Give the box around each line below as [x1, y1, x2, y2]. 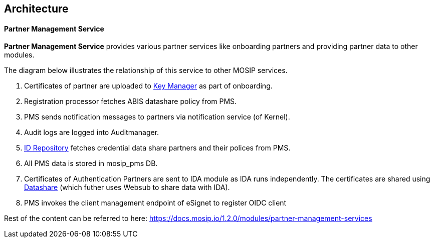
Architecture [4, 2, 69, 15]
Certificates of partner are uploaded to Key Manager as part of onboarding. [24, 81, 273, 90]
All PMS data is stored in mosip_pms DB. [24, 159, 158, 168]
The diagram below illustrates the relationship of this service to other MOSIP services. [4, 66, 288, 75]
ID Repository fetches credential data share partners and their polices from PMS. [24, 143, 291, 152]
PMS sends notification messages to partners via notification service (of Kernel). [24, 112, 290, 121]
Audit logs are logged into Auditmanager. [24, 128, 159, 137]
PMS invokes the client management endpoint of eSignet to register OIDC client [24, 198, 287, 207]
